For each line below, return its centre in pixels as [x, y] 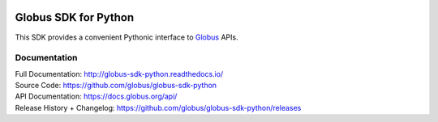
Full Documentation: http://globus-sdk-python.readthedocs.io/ [119, 74]
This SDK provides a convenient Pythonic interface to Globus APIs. [127, 37]
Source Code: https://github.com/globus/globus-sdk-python [116, 86]
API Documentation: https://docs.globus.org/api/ [96, 96]
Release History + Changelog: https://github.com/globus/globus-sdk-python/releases [158, 107]
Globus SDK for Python [75, 17]
